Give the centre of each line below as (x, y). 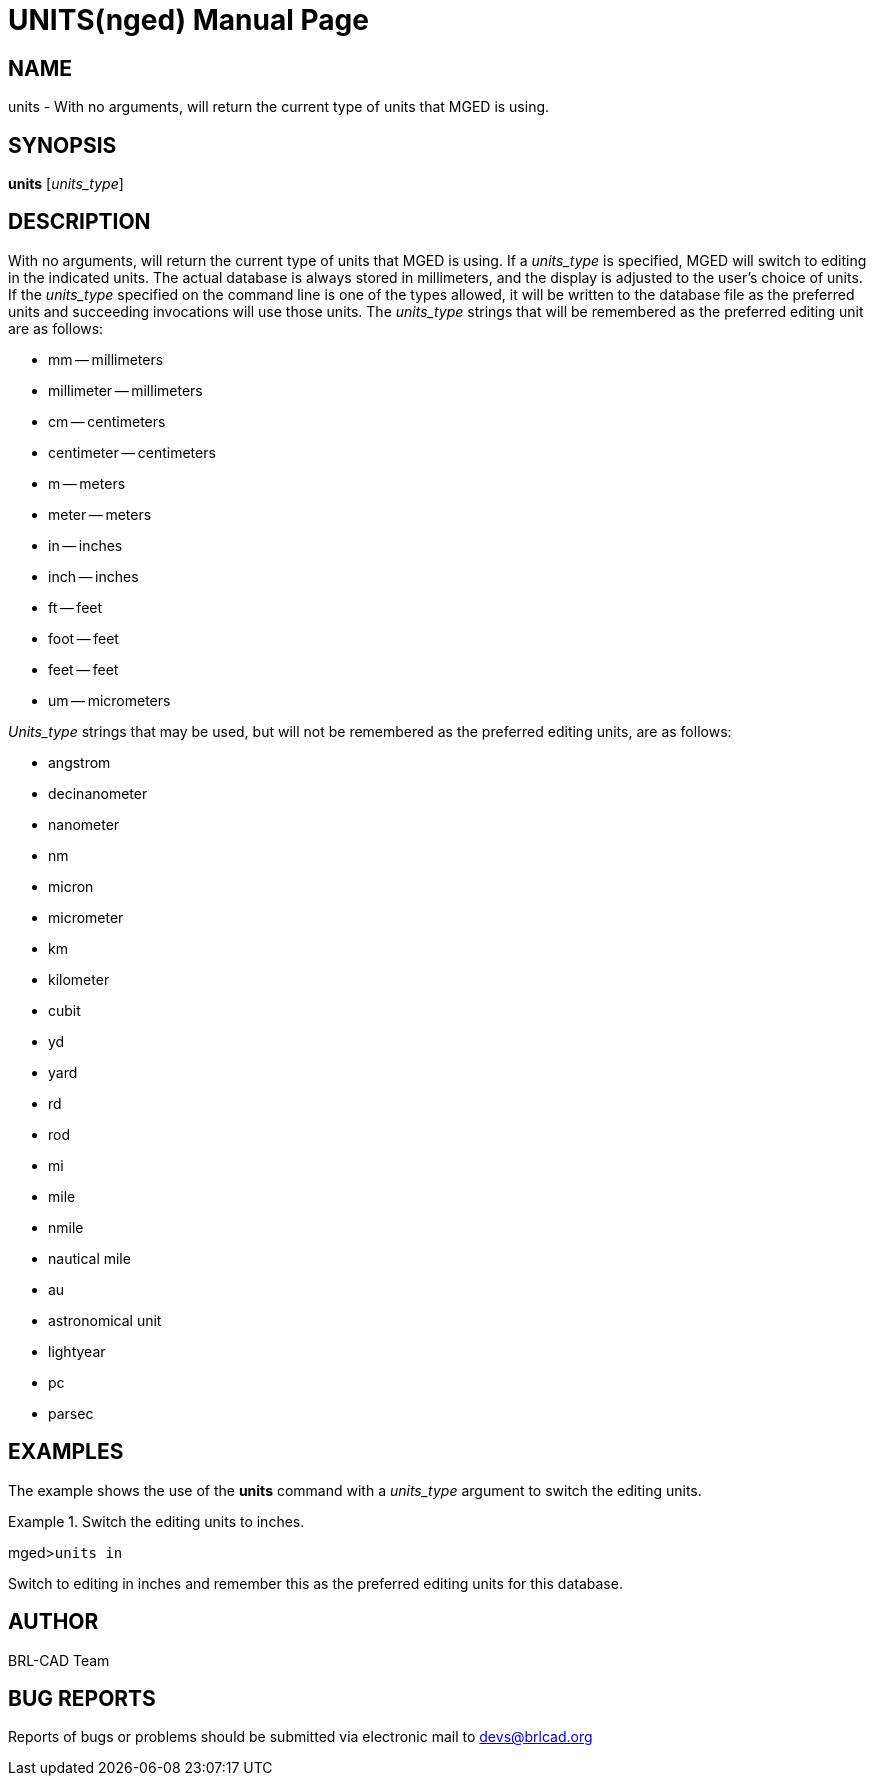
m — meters (87, 483)
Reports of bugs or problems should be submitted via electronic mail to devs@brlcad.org (300, 1737)
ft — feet (75, 607)
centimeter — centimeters (132, 452)
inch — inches (93, 576)
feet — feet (83, 669)
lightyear (77, 1351)
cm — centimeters (107, 421)
